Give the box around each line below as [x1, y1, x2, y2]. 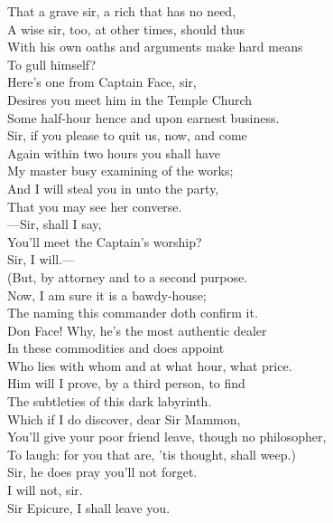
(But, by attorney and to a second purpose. [7, 267, 248, 286]
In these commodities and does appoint [7, 338, 225, 357]
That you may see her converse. [7, 196, 182, 215]
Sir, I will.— [7, 250, 76, 269]
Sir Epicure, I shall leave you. [7, 498, 171, 517]
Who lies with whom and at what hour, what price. [7, 356, 292, 375]
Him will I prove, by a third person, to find [7, 374, 245, 393]
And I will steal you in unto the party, [7, 178, 219, 197]
